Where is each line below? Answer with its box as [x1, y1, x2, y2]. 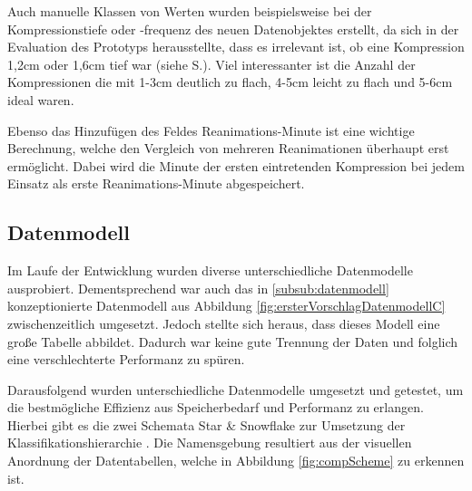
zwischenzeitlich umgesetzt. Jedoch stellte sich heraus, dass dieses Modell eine [7, 313, 440, 332]
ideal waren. [7, 90, 74, 109]
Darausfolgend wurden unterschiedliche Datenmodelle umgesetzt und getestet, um [7, 380, 464, 399]
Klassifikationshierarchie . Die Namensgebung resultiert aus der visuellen [7, 433, 412, 452]
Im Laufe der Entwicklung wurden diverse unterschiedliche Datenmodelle [7, 261, 413, 280]
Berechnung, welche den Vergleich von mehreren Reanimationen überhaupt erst [7, 139, 449, 158]
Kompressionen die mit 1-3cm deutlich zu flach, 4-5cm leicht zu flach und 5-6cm [7, 72, 453, 91]
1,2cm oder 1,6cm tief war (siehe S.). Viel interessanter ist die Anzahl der [7, 54, 416, 73]
